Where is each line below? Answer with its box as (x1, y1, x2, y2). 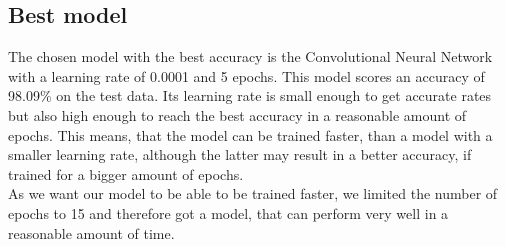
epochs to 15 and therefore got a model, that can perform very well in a (8, 202, 449, 223)
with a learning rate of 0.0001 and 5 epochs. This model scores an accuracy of (8, 65, 485, 86)
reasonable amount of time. (8, 222, 175, 243)
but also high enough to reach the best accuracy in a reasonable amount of (8, 104, 467, 125)
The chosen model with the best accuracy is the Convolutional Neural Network (8, 46, 493, 67)
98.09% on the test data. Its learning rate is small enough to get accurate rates (8, 85, 492, 106)
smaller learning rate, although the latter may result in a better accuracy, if (8, 144, 472, 165)
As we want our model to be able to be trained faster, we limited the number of (8, 183, 498, 204)
